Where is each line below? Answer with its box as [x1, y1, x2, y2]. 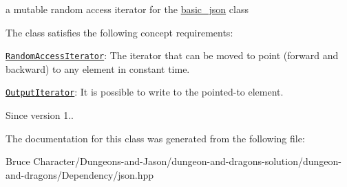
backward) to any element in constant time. [6, 61, 190, 76]
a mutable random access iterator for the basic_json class [6, 2, 249, 16]
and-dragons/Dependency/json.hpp [6, 167, 154, 181]
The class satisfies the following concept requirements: [6, 25, 233, 39]
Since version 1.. [6, 108, 74, 122]
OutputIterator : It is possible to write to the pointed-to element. [6, 85, 284, 99]
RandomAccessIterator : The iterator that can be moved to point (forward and [6, 48, 339, 63]
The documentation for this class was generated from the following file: [6, 131, 305, 145]
